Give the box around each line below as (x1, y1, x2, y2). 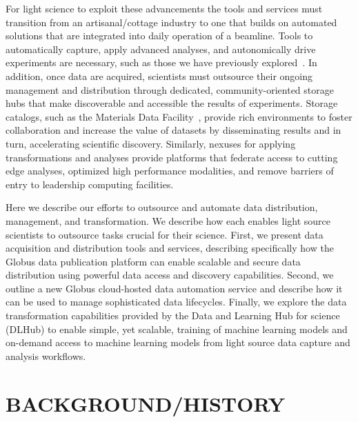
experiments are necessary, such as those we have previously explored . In (6, 55, 317, 70)
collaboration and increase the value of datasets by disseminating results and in (6, 123, 341, 137)
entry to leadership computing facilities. (6, 177, 174, 191)
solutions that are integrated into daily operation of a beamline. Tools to (6, 28, 313, 43)
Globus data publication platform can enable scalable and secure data (6, 254, 301, 268)
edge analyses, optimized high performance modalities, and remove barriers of (6, 163, 334, 178)
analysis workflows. (6, 348, 86, 363)
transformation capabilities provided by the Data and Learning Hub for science (6, 308, 340, 323)
